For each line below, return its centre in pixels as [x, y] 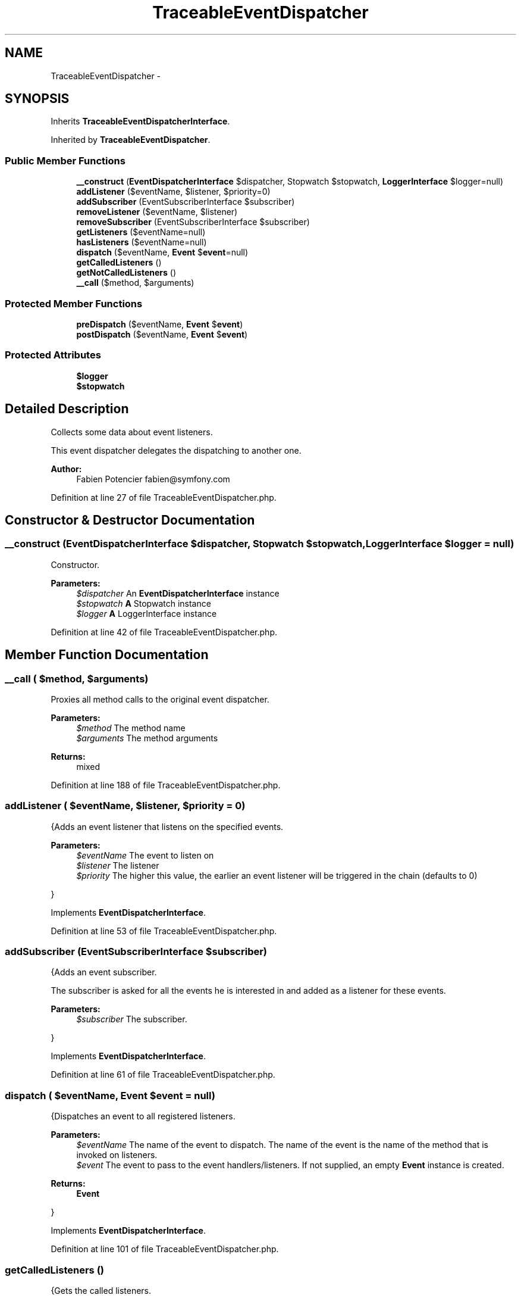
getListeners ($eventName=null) [141, 232]
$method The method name [131, 728]
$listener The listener [118, 865]
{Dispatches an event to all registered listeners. [143, 1116]
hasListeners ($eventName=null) [142, 242]
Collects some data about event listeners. [132, 432]
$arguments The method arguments [147, 738]
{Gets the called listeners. [101, 1290]
